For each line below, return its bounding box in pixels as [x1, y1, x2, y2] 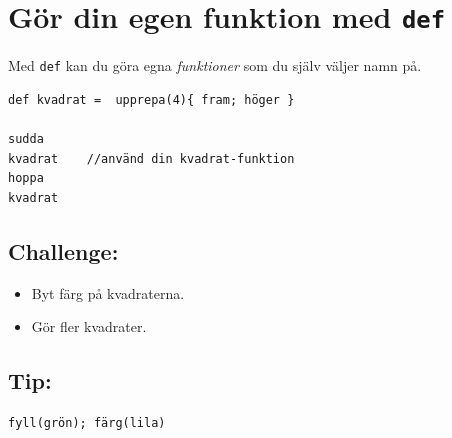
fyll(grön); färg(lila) [8, 416, 166, 431]
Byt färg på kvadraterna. [31, 282, 185, 303]
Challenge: [8, 235, 119, 266]
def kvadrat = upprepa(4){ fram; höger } [8, 92, 295, 107]
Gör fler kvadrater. [31, 316, 147, 337]
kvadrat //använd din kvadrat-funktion [8, 151, 295, 166]
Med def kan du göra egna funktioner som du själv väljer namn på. [8, 55, 422, 76]
